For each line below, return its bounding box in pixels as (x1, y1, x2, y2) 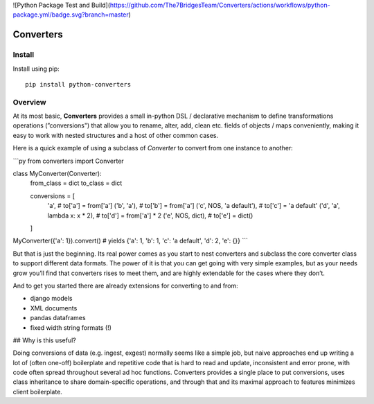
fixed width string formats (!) (30, 323, 112, 332)
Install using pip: (12, 64, 60, 73)
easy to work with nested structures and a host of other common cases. (12, 131, 218, 139)
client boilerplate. (12, 387, 62, 396)
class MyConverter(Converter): (12, 170, 102, 178)
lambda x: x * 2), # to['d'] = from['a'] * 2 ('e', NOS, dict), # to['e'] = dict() (47, 211, 253, 220)
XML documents (30, 304, 78, 312)
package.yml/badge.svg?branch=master (12, 10, 130, 19)
